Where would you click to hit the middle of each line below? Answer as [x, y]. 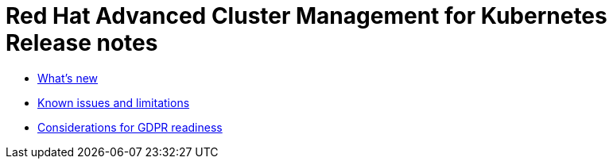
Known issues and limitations [114, 102]
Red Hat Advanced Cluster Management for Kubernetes [306, 16]
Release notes [82, 43]
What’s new [68, 78]
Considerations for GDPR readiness [130, 127]
